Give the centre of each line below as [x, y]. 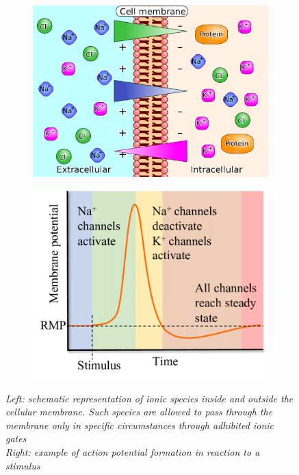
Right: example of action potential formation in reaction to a [133, 451]
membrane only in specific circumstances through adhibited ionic [140, 425]
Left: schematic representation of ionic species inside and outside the [149, 398]
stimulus [23, 465]
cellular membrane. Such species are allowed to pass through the [139, 412]
